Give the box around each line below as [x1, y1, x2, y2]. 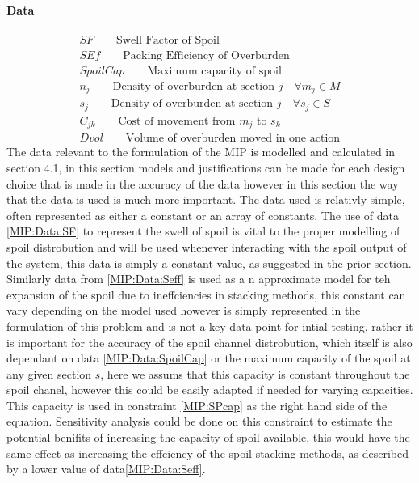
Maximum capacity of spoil [147, 65, 282, 77]
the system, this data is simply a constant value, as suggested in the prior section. [6, 254, 412, 271]
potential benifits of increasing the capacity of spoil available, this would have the [6, 429, 410, 446]
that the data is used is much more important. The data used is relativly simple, [6, 191, 405, 208]
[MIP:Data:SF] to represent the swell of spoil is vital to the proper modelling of [6, 222, 400, 239]
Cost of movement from [118, 115, 236, 127]
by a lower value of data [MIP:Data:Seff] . [6, 460, 206, 477]
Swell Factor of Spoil [116, 34, 220, 46]
